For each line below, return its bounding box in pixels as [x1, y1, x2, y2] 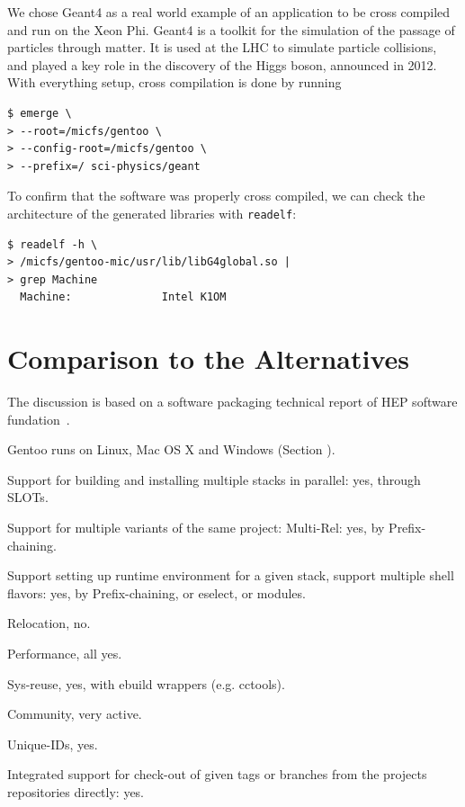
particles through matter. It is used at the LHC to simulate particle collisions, [7, 38, 437, 57]
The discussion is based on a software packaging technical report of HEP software [7, 392, 458, 411]
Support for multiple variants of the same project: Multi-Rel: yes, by [7, 518, 385, 537]
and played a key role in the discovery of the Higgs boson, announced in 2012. [7, 55, 437, 74]
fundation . [7, 409, 70, 428]
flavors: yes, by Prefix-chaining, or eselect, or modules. [7, 583, 306, 602]
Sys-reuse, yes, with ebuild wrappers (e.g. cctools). [7, 674, 285, 693]
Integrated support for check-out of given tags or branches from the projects [7, 765, 427, 784]
